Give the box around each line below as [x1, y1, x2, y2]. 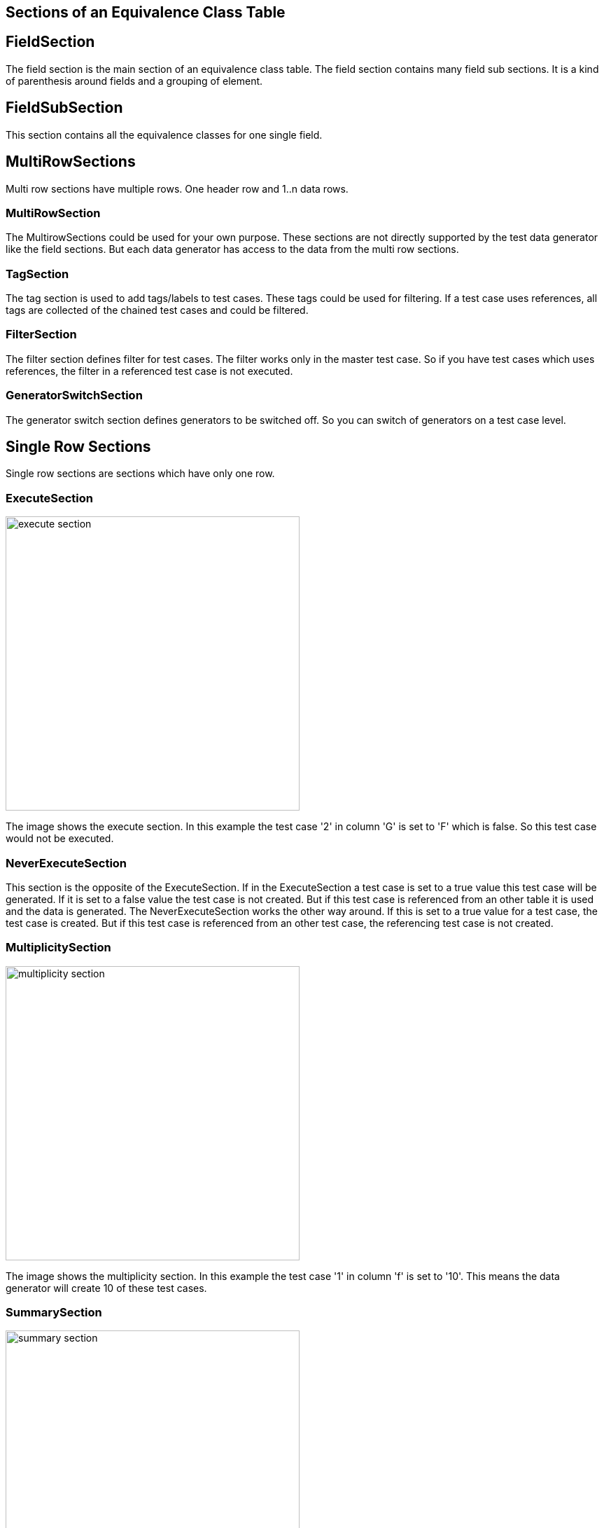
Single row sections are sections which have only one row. [6, 467, 275, 480]
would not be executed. [6, 832, 114, 845]
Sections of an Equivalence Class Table [6, 4, 286, 21]
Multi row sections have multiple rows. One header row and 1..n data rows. [6, 182, 349, 195]
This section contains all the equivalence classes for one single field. [6, 128, 323, 141]
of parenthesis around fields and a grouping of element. [6, 74, 263, 87]
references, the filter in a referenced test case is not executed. [6, 364, 293, 377]
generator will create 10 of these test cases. [6, 1281, 207, 1294]
